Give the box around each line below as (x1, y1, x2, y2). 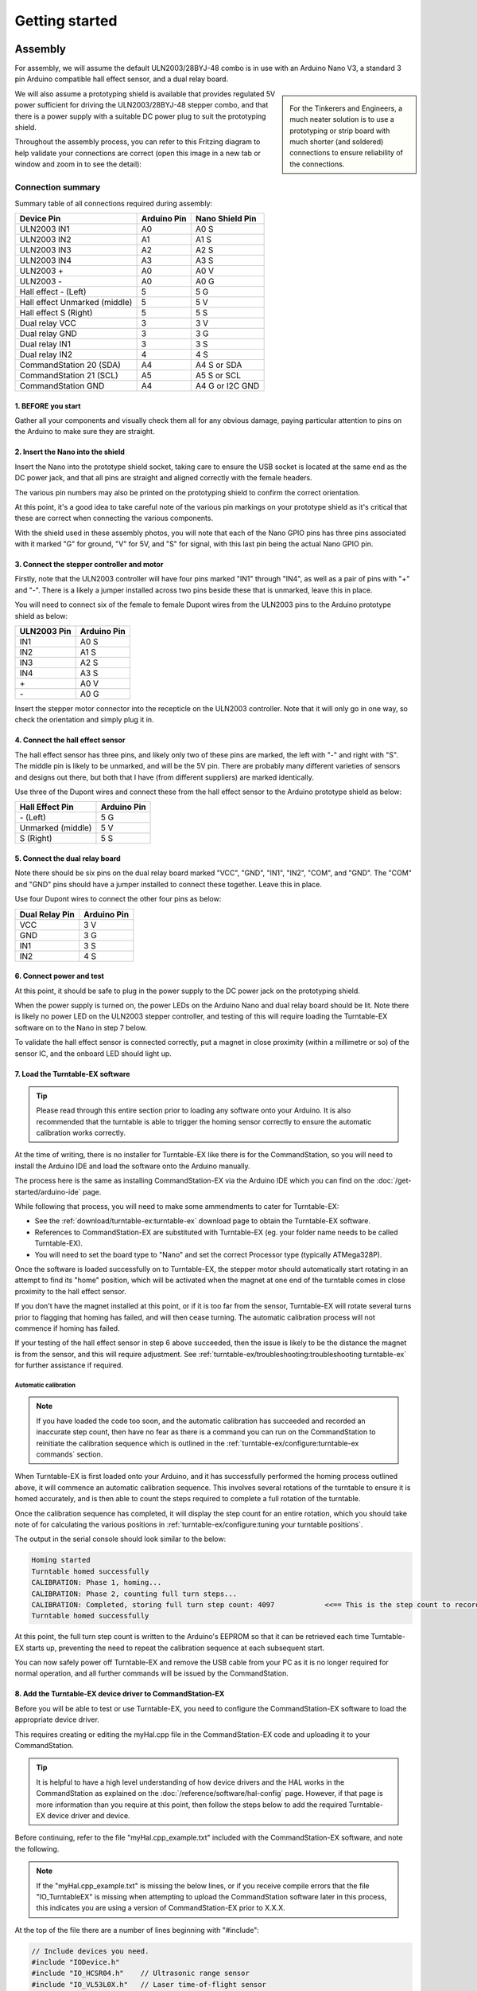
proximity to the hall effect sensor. (14, 1286, 126, 1296)
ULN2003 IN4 (19, 255, 72, 266)
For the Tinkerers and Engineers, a (289, 104, 403, 113)
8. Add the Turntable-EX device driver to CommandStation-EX (14, 1689, 225, 1699)
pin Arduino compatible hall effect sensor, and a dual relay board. (14, 74, 229, 84)
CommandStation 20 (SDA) (19, 359, 121, 370)
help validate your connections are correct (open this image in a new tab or (14, 148, 262, 158)
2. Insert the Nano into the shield (14, 447, 125, 457)
